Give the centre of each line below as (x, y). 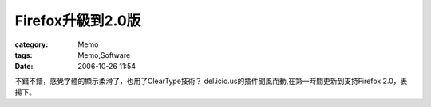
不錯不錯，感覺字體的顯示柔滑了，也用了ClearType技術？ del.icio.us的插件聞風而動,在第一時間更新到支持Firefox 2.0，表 (211, 81)
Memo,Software (104, 55)
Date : (24, 67)
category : (32, 44)
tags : (24, 55)
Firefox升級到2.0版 (78, 21)
